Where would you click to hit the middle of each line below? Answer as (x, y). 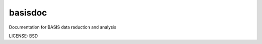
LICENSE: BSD (24, 36)
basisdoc (28, 13)
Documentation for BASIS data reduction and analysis (63, 27)
